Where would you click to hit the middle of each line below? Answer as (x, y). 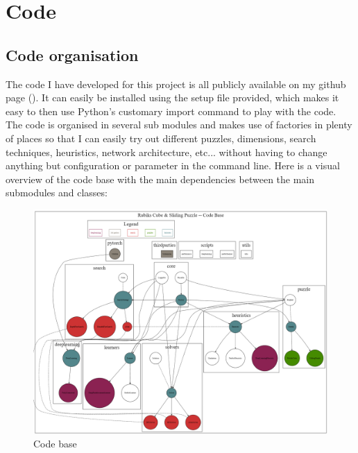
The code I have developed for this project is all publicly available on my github (176, 84)
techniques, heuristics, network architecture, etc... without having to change (167, 152)
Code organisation (72, 54)
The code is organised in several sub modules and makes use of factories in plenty (179, 125)
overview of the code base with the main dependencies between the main (160, 179)
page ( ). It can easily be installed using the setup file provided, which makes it (172, 97)
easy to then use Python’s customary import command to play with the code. (171, 111)
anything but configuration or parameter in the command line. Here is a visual (173, 165)
